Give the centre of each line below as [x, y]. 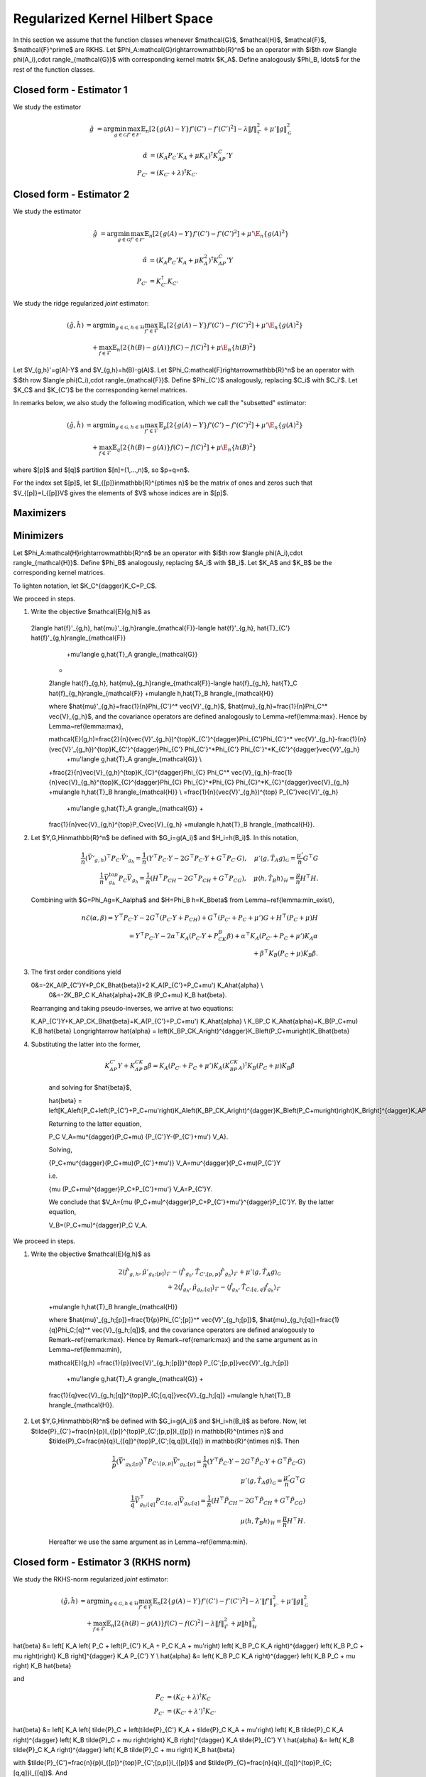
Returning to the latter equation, [95, 1124]
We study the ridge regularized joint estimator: [81, 303]
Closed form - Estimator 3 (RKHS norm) [102, 1562]
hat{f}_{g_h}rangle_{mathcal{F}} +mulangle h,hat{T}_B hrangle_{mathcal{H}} [161, 693]
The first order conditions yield [76, 972]
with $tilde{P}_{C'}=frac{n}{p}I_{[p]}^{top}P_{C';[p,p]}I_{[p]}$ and [110, 1763]
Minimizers [38, 536]
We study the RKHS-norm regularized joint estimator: [91, 1579]
